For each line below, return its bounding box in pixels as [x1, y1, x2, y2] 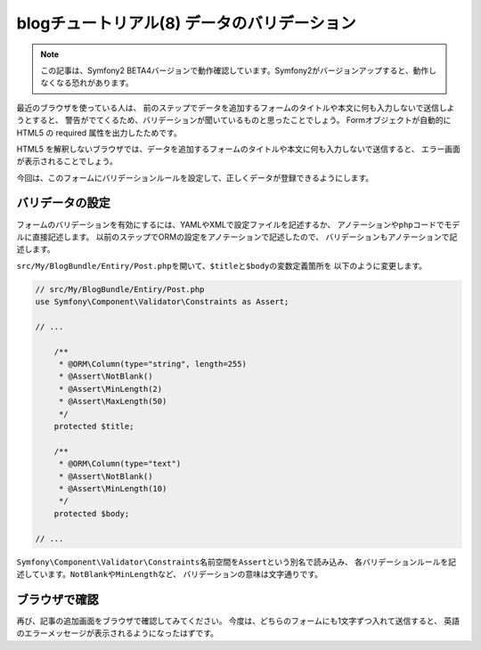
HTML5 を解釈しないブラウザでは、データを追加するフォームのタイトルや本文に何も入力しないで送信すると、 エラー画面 [16, 143, 461, 154]
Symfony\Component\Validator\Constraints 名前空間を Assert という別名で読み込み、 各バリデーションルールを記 [16, 557, 456, 567]
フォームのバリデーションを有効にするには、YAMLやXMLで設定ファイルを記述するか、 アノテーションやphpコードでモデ [16, 219, 461, 230]
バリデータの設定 [16, 196, 110, 211]
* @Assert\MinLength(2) [58, 384, 163, 394]
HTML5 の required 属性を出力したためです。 [16, 127, 182, 138]
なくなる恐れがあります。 [40, 77, 134, 88]
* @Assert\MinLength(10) [58, 483, 167, 493]
